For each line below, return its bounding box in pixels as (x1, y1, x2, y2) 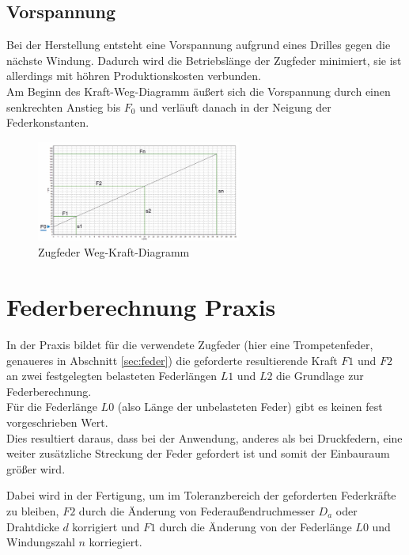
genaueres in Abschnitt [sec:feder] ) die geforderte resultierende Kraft (6, 352, 338, 368)
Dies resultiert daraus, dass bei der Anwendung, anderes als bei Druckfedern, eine (6, 429, 403, 446)
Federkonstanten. (6, 114, 89, 131)
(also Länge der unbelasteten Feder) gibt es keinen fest (117, 398, 383, 415)
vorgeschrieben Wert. (6, 413, 108, 430)
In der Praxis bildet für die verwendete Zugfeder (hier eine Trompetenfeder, (6, 336, 373, 352)
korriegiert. (89, 534, 142, 550)
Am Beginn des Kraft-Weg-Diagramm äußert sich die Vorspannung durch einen (6, 82, 391, 99)
